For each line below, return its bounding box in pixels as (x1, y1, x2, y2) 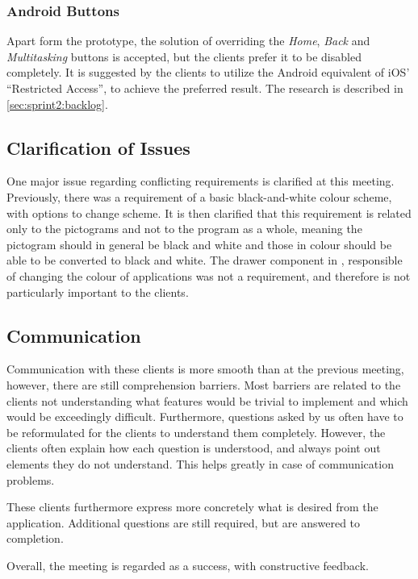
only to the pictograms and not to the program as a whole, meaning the (6, 220, 362, 237)
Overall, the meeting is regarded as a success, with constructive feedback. (6, 556, 369, 573)
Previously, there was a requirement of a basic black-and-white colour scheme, (6, 188, 392, 205)
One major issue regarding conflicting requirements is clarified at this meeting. (6, 173, 395, 190)
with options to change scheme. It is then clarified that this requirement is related (6, 204, 412, 221)
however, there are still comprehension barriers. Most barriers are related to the (6, 376, 401, 393)
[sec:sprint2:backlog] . (6, 95, 108, 112)
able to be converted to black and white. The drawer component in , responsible (6, 252, 403, 269)
